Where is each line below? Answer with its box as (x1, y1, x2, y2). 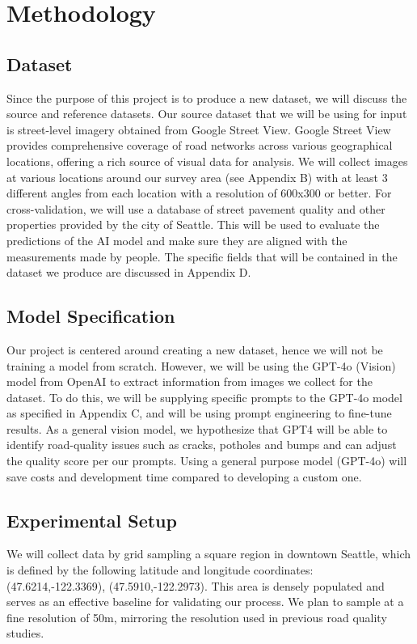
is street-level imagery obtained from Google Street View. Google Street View (6, 121, 391, 138)
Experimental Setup (6, 507, 177, 532)
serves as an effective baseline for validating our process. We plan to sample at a (6, 593, 404, 610)
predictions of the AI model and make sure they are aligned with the (6, 231, 347, 248)
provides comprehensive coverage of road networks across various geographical (6, 137, 393, 154)
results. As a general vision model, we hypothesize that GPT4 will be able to (6, 420, 388, 437)
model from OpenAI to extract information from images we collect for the (6, 373, 373, 390)
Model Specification (6, 303, 175, 328)
